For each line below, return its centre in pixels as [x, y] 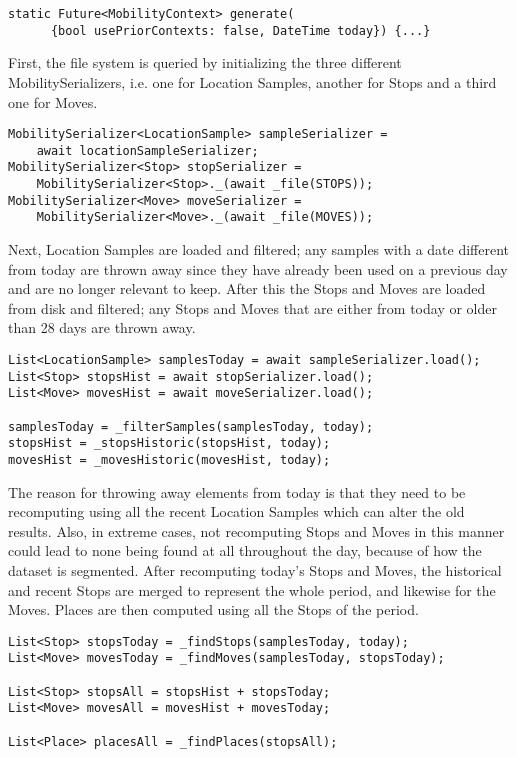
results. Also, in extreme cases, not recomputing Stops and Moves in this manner [256, 530]
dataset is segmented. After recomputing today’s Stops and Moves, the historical [255, 569]
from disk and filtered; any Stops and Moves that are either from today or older [252, 307]
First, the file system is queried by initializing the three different [205, 62]
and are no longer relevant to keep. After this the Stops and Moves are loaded [247, 288]
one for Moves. [53, 101]
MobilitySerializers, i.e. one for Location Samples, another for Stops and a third [252, 81]
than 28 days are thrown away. [102, 327]
